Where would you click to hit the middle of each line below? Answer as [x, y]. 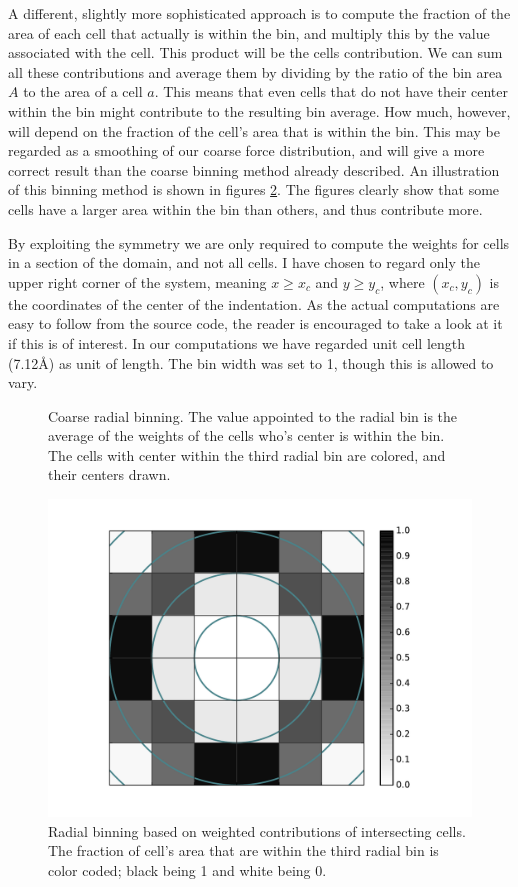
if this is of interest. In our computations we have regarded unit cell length [237, 342]
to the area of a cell [83, 91]
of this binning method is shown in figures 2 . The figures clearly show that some [254, 189]
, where [402, 281]
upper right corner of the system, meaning [137, 281]
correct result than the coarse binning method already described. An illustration [254, 169]
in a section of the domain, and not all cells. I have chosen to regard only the [244, 262]
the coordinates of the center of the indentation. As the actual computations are [254, 303]
